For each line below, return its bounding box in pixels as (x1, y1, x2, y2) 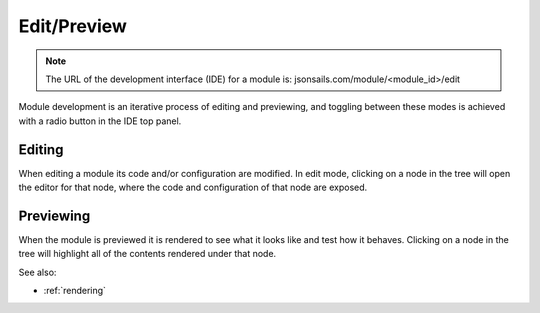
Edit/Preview (18, 15, 127, 37)
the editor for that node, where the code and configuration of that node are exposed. (18, 181, 368, 194)
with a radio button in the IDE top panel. (18, 115, 182, 127)
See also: (18, 266, 57, 278)
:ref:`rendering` (43, 285, 107, 297)
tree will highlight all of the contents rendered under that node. (18, 248, 277, 260)
